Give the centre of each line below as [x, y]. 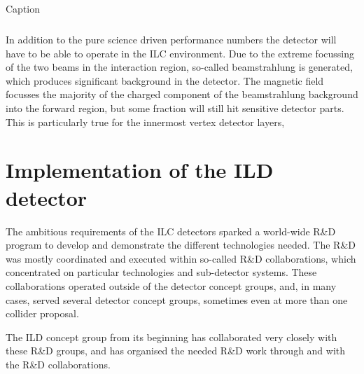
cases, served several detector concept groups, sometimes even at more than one [177, 299]
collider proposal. [42, 313]
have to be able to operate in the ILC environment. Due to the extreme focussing [180, 53]
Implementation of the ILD [140, 170]
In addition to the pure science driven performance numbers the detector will [171, 40]
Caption [23, 8]
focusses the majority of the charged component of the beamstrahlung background [182, 94]
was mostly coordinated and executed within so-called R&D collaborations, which [181, 258]
